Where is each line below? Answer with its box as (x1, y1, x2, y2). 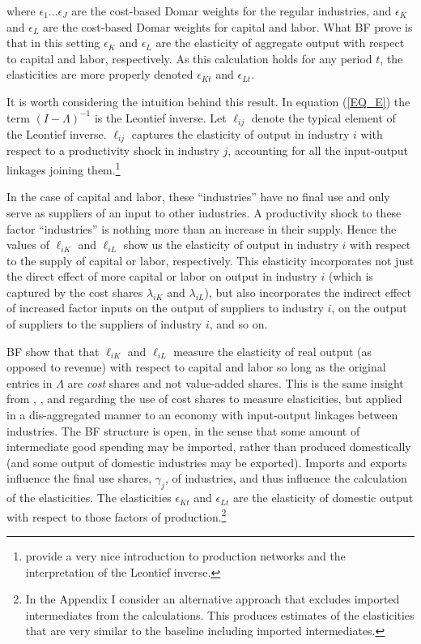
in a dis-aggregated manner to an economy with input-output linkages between (6, 406, 398, 423)
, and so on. (209, 316, 268, 333)
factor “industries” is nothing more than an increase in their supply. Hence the (6, 220, 397, 237)
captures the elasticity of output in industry (131, 126, 350, 143)
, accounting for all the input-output (228, 142, 408, 159)
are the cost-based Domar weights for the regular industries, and (71, 2, 392, 19)
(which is (328, 268, 373, 285)
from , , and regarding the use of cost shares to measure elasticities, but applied (6, 390, 402, 407)
